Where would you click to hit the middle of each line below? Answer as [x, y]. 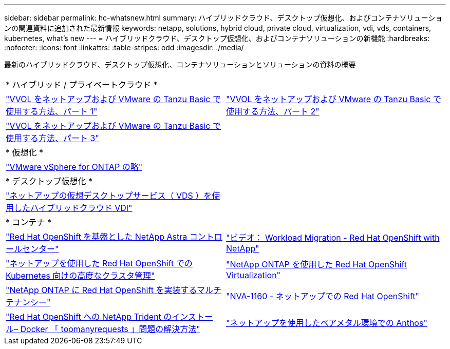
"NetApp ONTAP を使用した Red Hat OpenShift [317, 264]
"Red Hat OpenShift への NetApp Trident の [89, 317]
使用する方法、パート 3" [52, 138]
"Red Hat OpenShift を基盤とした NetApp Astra [97, 237]
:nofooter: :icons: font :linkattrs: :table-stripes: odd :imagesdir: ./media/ [124, 47]
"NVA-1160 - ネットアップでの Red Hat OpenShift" [323, 296]
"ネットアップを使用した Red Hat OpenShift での [99, 263]
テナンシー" [28, 302]
